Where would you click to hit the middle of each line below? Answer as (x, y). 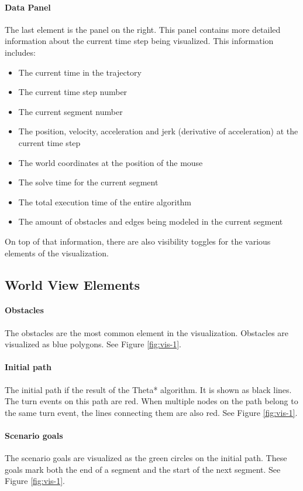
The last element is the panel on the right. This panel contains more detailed (143, 29)
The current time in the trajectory (80, 72)
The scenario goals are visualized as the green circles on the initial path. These (146, 458)
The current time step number (73, 92)
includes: (20, 52)
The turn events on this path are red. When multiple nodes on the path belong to (151, 401)
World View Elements (73, 284)
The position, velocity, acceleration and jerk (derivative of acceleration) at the (158, 131)
